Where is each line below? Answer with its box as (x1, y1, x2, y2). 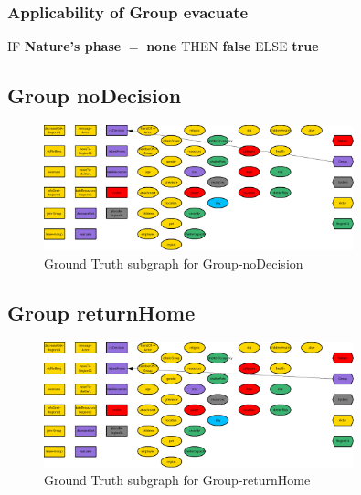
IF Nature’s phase (7, 37, 122, 56)
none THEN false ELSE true (146, 37, 319, 56)
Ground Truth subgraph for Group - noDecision (44, 253, 303, 272)
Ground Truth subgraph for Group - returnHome (44, 470, 311, 490)
